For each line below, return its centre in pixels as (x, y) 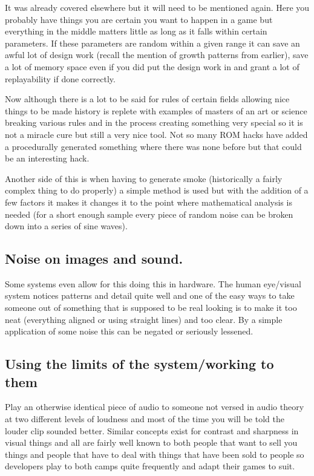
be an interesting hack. (47, 158)
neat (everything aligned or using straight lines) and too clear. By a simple (144, 319)
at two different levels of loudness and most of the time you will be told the (145, 419)
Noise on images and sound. (94, 259)
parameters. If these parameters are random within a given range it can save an (152, 43)
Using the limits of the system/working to (139, 364)
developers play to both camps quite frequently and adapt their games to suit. (150, 466)
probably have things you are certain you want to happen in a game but (139, 19)
